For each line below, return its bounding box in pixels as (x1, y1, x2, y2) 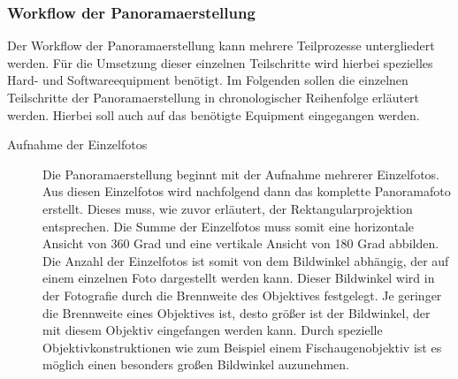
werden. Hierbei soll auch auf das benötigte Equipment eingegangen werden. (7, 105, 420, 124)
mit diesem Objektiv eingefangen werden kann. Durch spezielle (42, 321, 383, 339)
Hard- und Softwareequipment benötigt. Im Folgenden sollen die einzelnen (7, 71, 408, 89)
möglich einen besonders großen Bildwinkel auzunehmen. (42, 355, 349, 374)
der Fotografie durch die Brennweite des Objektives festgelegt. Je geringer (42, 285, 442, 304)
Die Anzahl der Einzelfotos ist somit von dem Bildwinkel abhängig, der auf (42, 251, 449, 269)
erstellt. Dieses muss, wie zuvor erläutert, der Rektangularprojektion (42, 199, 413, 217)
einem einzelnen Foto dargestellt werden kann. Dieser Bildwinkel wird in (42, 269, 435, 287)
